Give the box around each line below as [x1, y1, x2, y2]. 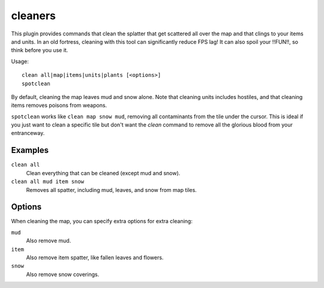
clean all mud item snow [11, 178, 84, 185]
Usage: [11, 58, 29, 65]
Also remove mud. [26, 237, 71, 244]
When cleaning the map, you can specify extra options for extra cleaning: [11, 218, 193, 225]
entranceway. [11, 130, 45, 137]
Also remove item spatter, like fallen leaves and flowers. [26, 254, 164, 261]
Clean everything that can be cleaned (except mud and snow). [26, 169, 181, 176]
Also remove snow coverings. [26, 271, 100, 278]
